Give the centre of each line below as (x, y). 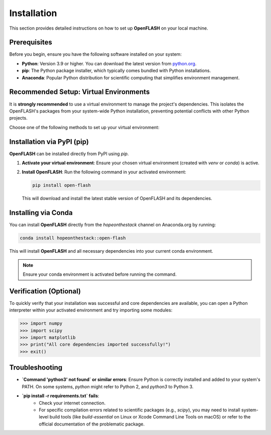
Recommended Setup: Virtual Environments (80, 92)
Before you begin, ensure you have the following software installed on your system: (95, 54)
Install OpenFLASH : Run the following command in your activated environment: (104, 172)
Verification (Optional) (45, 291)
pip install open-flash (62, 185)
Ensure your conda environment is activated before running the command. (100, 274)
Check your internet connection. (72, 403)
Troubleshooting (36, 367)
